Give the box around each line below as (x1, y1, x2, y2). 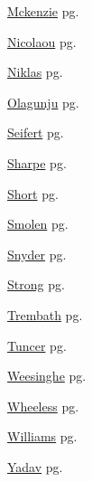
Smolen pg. (7, 214, 69, 233)
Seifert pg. (7, 123, 64, 142)
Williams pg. (7, 427, 78, 446)
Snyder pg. (7, 244, 67, 263)
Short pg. (7, 184, 59, 203)
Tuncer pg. (7, 336, 67, 354)
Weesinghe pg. (7, 366, 87, 385)
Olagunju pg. (7, 92, 79, 111)
